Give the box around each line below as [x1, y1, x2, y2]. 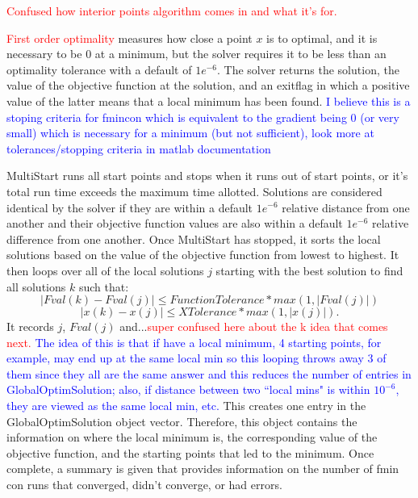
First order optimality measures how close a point [6, 29, 253, 46]
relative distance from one [282, 199, 410, 216]
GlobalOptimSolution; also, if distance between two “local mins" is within [6, 381, 370, 398]
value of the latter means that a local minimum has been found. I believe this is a [6, 92, 411, 109]
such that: [78, 278, 129, 295]
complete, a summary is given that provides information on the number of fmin [6, 460, 399, 477]
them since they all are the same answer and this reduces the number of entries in [6, 365, 412, 382]
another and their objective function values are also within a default [6, 215, 343, 232]
